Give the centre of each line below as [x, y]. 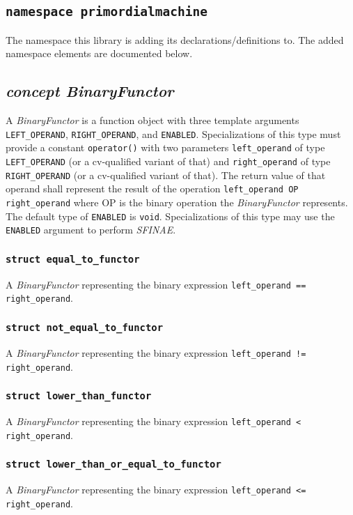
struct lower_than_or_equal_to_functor [113, 464]
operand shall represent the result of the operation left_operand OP [152, 189]
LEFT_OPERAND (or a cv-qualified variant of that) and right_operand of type [168, 161]
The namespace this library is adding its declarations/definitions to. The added [175, 39]
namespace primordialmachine [107, 12]
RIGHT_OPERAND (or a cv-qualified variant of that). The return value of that [166, 175]
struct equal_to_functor [73, 259]
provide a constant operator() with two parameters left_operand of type [165, 147]
